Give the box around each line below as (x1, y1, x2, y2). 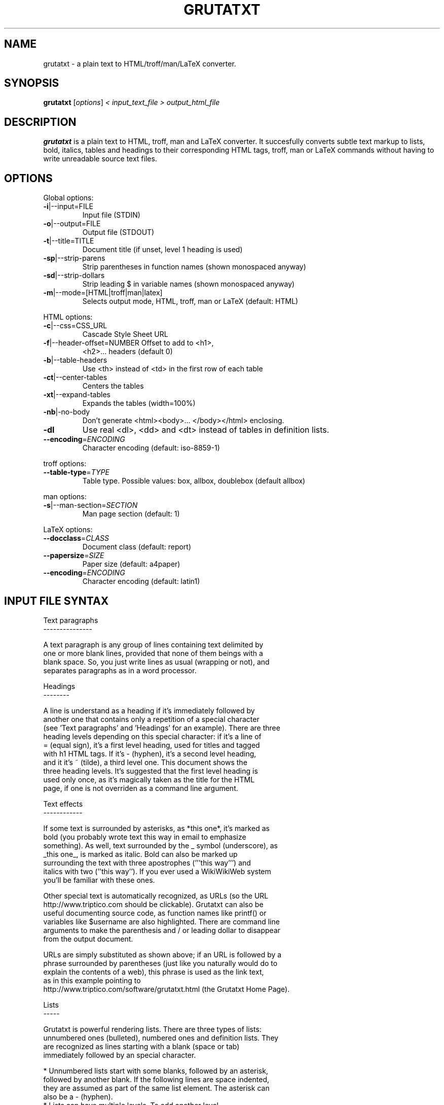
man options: (43, 492, 87, 501)
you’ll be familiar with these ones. (43, 875, 155, 884)
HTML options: (43, 313, 93, 322)
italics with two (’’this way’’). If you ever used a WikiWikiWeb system (43, 867, 271, 876)
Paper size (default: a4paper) (82, 560, 180, 569)
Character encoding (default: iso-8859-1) (82, 443, 220, 453)
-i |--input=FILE (43, 202, 93, 211)
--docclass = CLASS (43, 534, 109, 543)
